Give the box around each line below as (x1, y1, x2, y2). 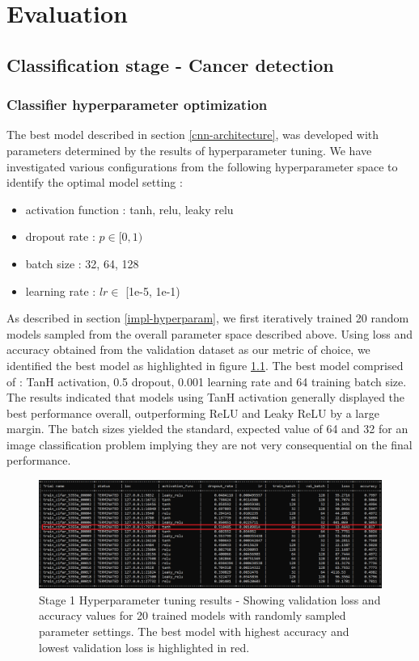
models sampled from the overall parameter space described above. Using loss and (6, 325, 413, 342)
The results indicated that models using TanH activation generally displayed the (6, 389, 405, 406)
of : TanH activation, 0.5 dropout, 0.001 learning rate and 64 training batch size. (6, 373, 407, 389)
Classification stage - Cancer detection (6, 52, 334, 77)
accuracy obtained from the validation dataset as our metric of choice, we (6, 341, 370, 358)
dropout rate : (25, 228, 95, 245)
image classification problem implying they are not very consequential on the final (6, 436, 413, 453)
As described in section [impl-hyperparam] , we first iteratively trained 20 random (6, 309, 409, 326)
